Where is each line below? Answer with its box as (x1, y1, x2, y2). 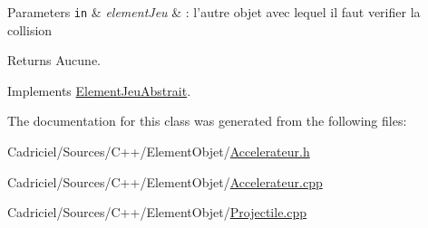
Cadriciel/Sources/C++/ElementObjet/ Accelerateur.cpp (7, 172, 323, 191)
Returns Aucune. (7, 51, 101, 70)
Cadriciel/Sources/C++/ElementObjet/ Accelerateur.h (7, 142, 310, 161)
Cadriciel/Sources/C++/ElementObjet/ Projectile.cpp (7, 203, 307, 222)
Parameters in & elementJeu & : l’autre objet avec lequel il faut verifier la (7, 3, 421, 21)
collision (7, 20, 53, 39)
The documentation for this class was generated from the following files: (7, 111, 407, 130)
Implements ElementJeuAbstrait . (7, 81, 191, 100)
